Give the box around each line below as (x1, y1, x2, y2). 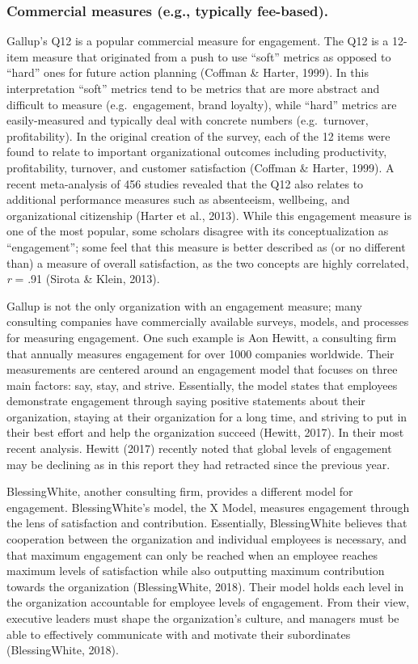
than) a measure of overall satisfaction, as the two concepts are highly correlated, (6, 254, 409, 271)
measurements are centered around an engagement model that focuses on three (6, 361, 398, 378)
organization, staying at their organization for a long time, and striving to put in (6, 408, 407, 425)
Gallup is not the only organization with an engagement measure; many (6, 297, 362, 314)
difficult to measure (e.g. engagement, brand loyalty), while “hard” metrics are (6, 95, 397, 112)
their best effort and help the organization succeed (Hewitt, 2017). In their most (6, 424, 404, 441)
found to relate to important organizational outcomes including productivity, (6, 143, 387, 160)
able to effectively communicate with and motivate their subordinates (6, 625, 351, 642)
